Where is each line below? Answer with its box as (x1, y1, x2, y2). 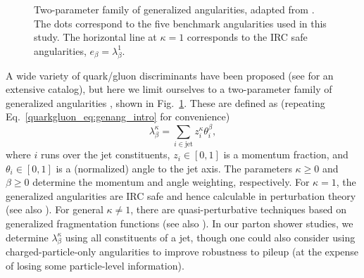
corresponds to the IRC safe (187, 30, 308, 44)
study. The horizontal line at (34, 30, 157, 44)
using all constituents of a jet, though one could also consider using (65, 229, 356, 244)
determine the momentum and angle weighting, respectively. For (32, 175, 310, 189)
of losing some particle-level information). (6, 258, 184, 273)
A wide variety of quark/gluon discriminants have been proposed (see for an (6, 68, 334, 82)
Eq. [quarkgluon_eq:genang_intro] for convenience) (6, 109, 230, 124)
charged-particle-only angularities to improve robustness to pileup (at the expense (6, 244, 359, 259)
